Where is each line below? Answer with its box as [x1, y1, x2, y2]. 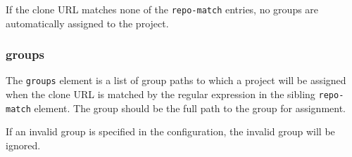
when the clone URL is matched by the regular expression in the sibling [6, 87, 315, 102]
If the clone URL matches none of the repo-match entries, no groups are [6, 2, 319, 16]
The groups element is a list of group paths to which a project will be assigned [6, 73, 346, 88]
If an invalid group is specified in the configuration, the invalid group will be [6, 124, 335, 139]
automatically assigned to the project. [6, 15, 169, 30]
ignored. [6, 138, 41, 153]
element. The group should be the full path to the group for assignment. [34, 100, 346, 115]
